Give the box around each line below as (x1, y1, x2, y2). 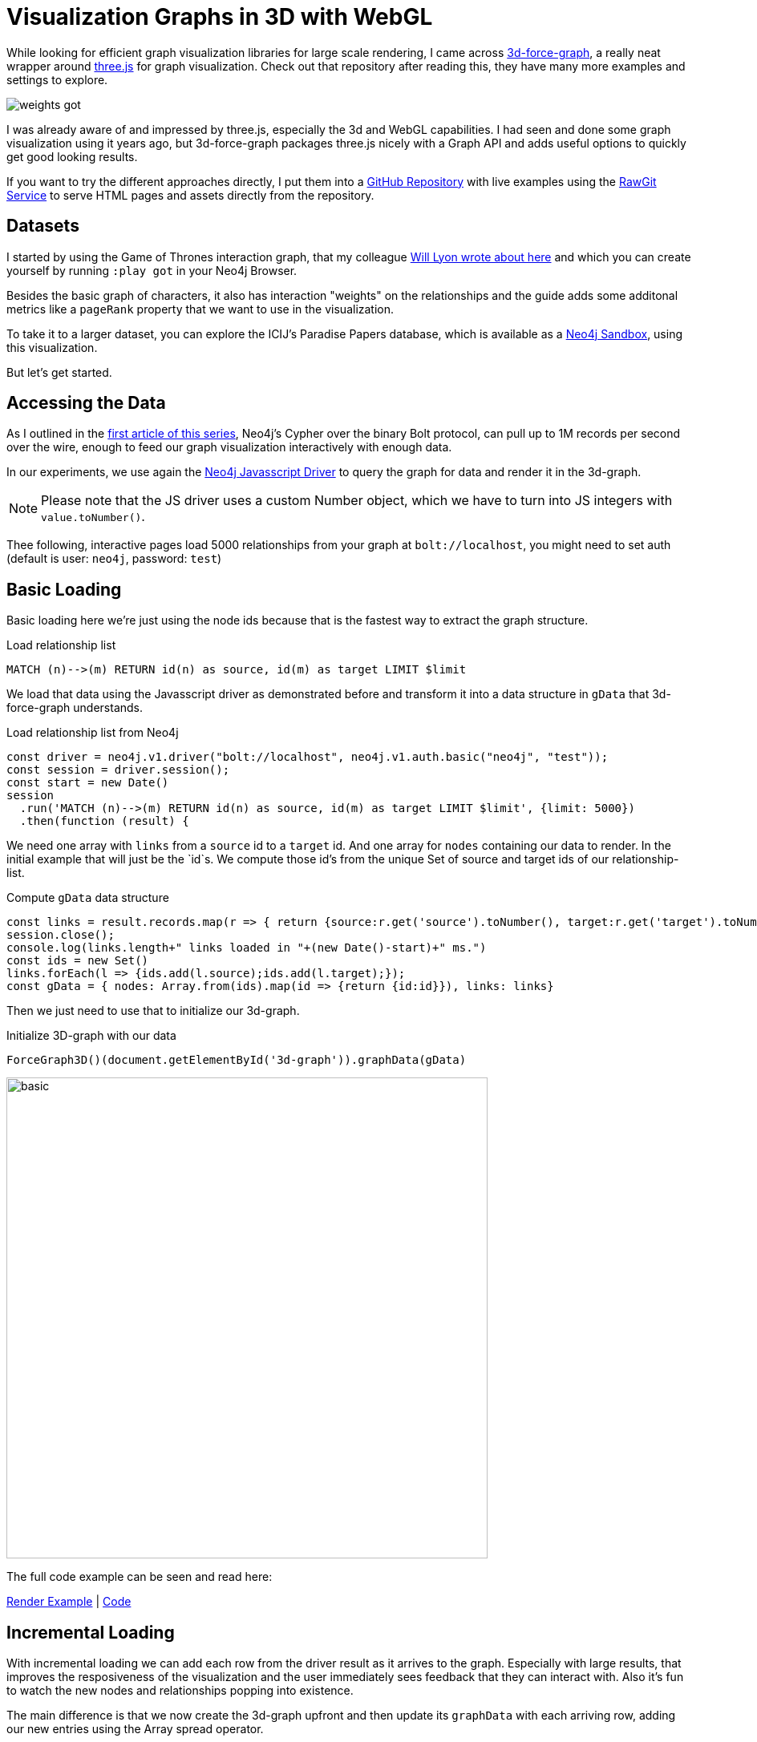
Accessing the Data (6, 393, 166, 414)
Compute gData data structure (6, 891, 169, 905)
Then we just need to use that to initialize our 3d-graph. (6, 1004, 300, 1018)
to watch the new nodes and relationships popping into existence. (6, 1683, 354, 1698)
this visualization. (6, 340, 98, 354)
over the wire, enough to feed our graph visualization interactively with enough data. (6, 440, 452, 455)
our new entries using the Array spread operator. (6, 1722, 264, 1736)
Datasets (6, 216, 79, 236)
